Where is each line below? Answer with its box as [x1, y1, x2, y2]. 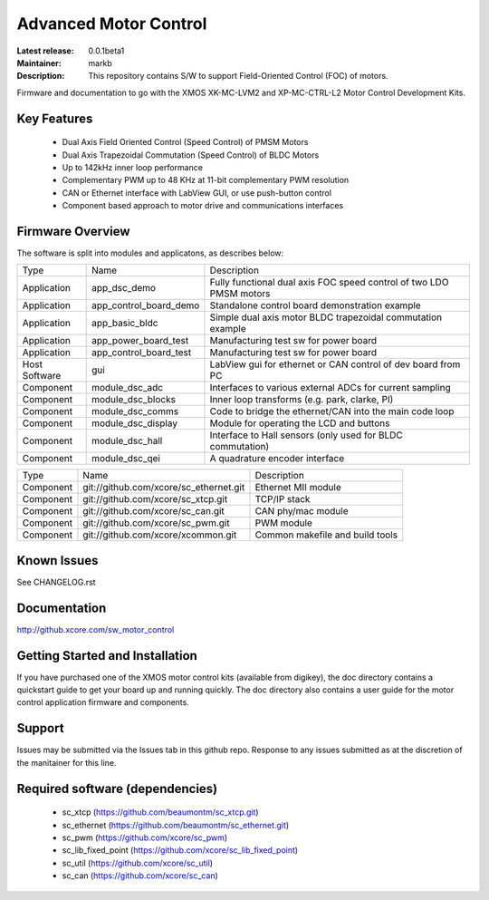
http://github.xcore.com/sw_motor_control [16, 624, 175, 634]
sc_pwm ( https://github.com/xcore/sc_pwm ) [62, 832, 228, 843]
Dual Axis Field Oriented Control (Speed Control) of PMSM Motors [62, 137, 309, 148]
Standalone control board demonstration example [209, 299, 421, 312]
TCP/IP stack [254, 493, 311, 506]
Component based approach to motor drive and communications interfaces [62, 200, 344, 211]
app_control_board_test [91, 346, 192, 359]
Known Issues [16, 553, 99, 568]
